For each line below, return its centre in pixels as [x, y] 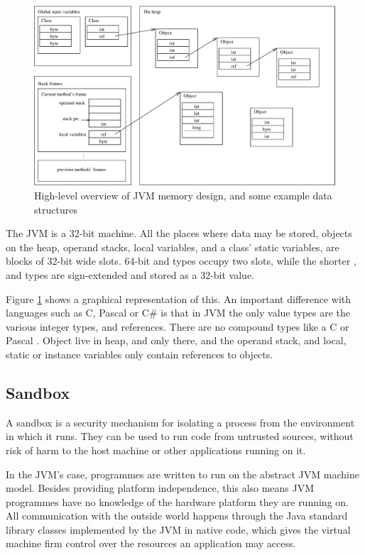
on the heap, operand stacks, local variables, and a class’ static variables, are [173, 247]
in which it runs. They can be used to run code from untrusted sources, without [180, 436]
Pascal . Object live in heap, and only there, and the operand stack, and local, [176, 340]
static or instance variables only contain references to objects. [140, 354]
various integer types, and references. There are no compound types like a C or [178, 326]
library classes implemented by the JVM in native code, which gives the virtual [178, 529]
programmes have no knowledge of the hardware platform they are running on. [177, 501]
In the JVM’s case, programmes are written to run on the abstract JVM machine [182, 474]
